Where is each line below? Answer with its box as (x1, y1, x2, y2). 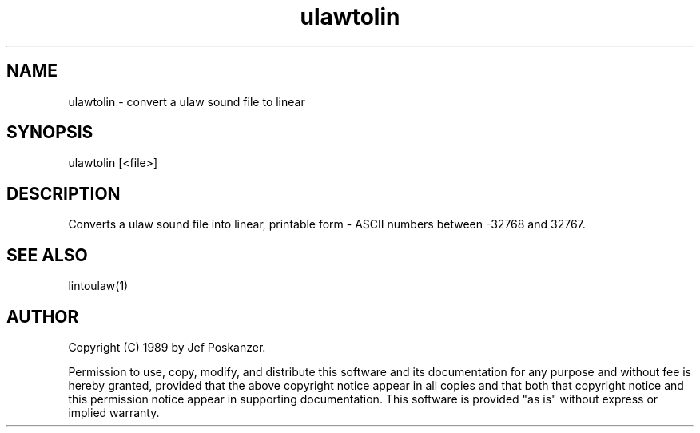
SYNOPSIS (6, 122, 93, 143)
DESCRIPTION (6, 183, 121, 204)
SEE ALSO (6, 244, 88, 265)
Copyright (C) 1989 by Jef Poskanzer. (68, 340, 266, 354)
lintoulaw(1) (68, 279, 129, 293)
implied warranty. (68, 405, 160, 419)
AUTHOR (6, 306, 79, 327)
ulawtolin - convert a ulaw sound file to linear (68, 94, 305, 109)
